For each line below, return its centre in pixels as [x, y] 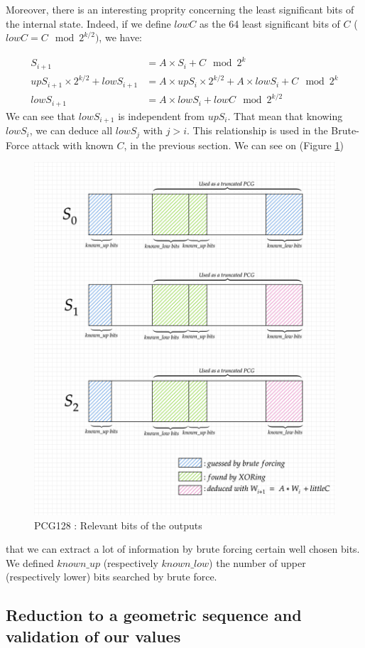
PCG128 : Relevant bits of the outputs [118, 525]
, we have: [121, 37]
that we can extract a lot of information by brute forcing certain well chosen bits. [183, 549]
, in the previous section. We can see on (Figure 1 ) [234, 145]
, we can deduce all [71, 130]
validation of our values [93, 636]
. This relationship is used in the [257, 130]
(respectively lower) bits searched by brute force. [111, 577]
